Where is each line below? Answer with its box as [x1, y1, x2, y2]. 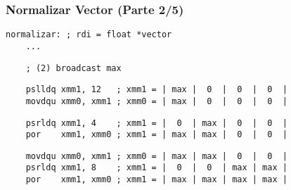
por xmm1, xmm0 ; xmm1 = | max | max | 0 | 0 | [25, 129, 287, 140]
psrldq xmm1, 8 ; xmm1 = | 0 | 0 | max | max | [25, 163, 287, 173]
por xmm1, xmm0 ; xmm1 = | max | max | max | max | [25, 175, 287, 185]
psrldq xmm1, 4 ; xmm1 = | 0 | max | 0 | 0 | [25, 118, 287, 128]
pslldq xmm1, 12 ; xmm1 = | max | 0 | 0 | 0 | [25, 84, 287, 95]
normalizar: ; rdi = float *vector [6, 30, 172, 40]
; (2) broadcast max [25, 63, 122, 73]
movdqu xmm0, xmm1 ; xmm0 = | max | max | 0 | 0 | [25, 151, 287, 161]
